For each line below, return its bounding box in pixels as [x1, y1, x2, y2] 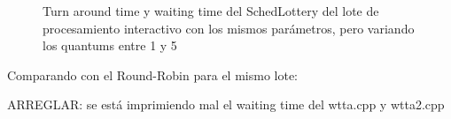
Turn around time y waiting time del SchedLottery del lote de [43, 2, 379, 19]
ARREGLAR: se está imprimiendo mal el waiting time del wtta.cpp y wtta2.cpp [7, 95, 445, 114]
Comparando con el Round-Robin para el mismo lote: [7, 65, 298, 84]
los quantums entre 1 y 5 [43, 36, 177, 55]
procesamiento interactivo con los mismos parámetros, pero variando [43, 19, 415, 37]
